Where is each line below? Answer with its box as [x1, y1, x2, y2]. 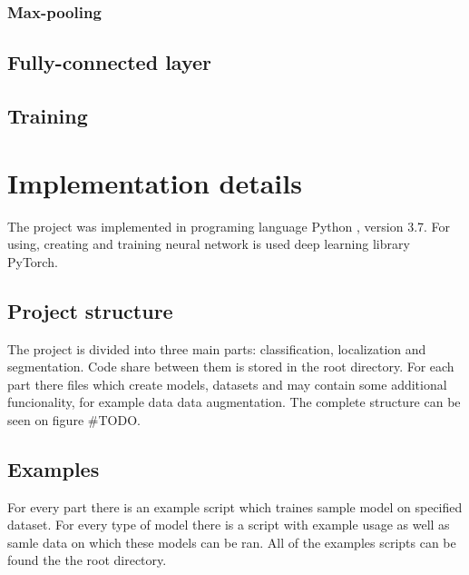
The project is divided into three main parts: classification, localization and [7, 339, 426, 358]
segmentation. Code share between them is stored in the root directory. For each [7, 357, 454, 376]
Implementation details [7, 164, 302, 201]
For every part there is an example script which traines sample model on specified [7, 497, 463, 516]
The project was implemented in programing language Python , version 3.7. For [7, 216, 451, 235]
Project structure [7, 296, 173, 324]
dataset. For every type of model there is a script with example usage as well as [7, 515, 450, 534]
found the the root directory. [7, 550, 167, 570]
